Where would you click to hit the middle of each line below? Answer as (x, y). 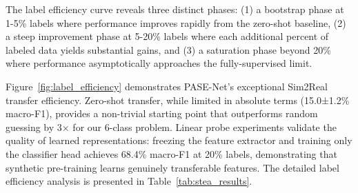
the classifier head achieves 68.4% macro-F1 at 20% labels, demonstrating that (171, 153)
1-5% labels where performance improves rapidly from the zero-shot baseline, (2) (176, 22)
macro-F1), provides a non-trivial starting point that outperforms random (162, 113)
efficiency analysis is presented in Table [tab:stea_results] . (129, 181)
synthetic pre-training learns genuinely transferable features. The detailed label (172, 167)
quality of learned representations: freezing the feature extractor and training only (179, 140)
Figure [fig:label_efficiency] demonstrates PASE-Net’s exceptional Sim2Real (167, 86)
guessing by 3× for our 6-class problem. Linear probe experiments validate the (171, 126)
